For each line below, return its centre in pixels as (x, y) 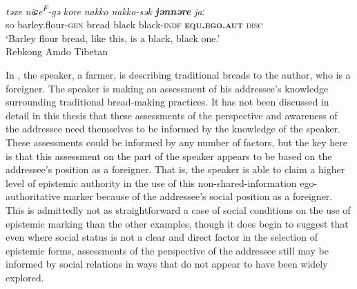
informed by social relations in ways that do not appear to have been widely (167, 264)
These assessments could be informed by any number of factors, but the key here (176, 142)
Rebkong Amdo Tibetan (57, 51)
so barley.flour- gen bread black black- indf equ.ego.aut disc (134, 24)
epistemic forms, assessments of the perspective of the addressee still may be (167, 250)
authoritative (33, 196)
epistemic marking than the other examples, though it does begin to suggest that (177, 223)
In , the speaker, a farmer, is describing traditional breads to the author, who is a (178, 75)
